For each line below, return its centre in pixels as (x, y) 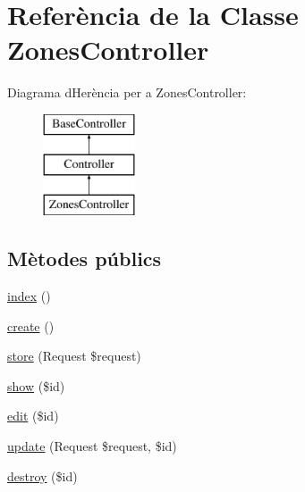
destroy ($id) (42, 475)
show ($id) (36, 385)
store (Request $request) (74, 356)
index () (29, 296)
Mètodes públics (85, 259)
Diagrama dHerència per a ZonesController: (127, 92)
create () (31, 325)
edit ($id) (33, 416)
